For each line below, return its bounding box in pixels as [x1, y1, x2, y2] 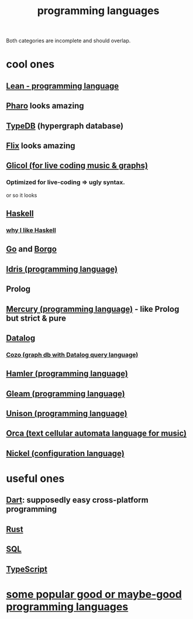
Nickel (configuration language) [6, 448, 125, 458]
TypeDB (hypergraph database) [6, 121, 124, 131]
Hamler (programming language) [6, 369, 129, 379]
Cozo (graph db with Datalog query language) [6, 351, 139, 359]
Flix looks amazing [6, 141, 75, 151]
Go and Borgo [6, 244, 57, 254]
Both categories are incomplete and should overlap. [6, 37, 131, 45]
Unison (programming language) [6, 409, 127, 419]
